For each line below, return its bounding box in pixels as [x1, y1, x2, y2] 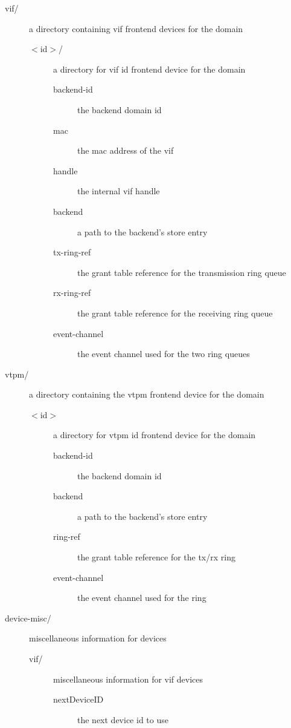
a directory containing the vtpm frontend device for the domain [29, 388, 264, 401]
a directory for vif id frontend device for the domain [53, 62, 246, 75]
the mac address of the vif [77, 144, 174, 157]
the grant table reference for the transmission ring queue [77, 266, 286, 278]
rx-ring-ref [53, 286, 91, 299]
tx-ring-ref [53, 246, 91, 258]
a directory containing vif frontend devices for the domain [29, 22, 243, 34]
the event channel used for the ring [77, 591, 206, 604]
